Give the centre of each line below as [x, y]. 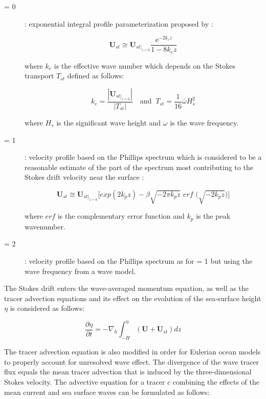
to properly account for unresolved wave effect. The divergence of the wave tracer [132, 361]
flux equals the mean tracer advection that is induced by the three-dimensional [128, 372]
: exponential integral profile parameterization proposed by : [119, 23]
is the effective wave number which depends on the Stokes [145, 65]
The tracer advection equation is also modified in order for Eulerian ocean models [132, 352]
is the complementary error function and [121, 216]
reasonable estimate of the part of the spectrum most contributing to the [139, 167]
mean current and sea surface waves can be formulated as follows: [107, 392]
